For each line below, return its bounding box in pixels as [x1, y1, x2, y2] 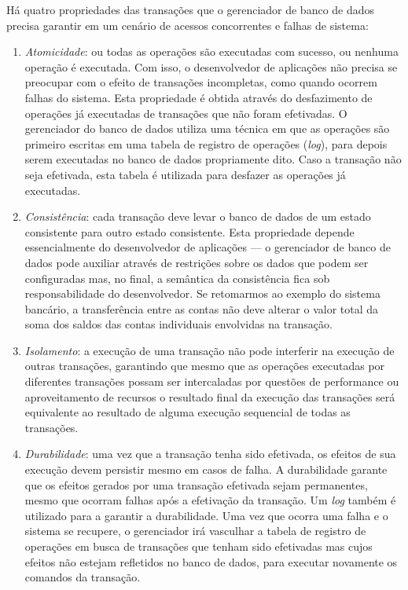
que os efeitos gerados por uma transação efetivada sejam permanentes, [24, 476, 368, 493]
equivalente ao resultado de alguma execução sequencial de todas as [24, 404, 351, 420]
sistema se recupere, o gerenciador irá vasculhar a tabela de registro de [24, 522, 366, 539]
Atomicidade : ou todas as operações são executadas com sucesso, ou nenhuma [24, 43, 399, 60]
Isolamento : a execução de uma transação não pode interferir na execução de [24, 342, 395, 358]
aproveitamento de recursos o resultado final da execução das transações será [24, 388, 395, 405]
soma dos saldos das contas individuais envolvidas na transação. [24, 316, 333, 332]
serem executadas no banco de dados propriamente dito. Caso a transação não [24, 151, 402, 167]
